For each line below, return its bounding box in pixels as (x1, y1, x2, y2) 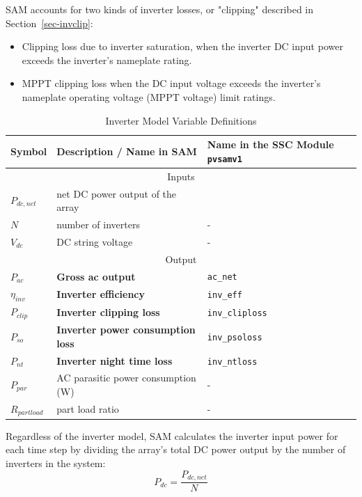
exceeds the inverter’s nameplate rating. (22, 52, 192, 67)
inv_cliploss (207, 308, 267, 318)
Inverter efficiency (56, 286, 145, 301)
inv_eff (207, 290, 242, 300)
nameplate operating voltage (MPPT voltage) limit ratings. (22, 89, 276, 104)
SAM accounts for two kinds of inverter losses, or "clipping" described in (6, 2, 314, 16)
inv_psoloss (207, 332, 262, 342)
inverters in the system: (6, 456, 106, 471)
